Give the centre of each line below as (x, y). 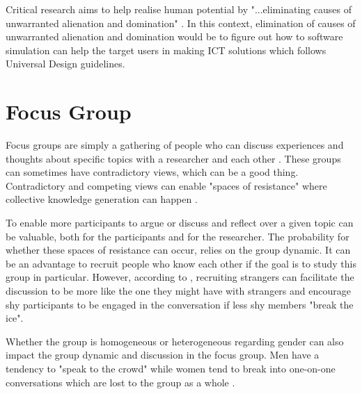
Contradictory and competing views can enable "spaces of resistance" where (166, 185)
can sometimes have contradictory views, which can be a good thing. (152, 172)
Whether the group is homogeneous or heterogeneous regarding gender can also (175, 341)
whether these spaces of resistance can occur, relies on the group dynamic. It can (178, 250)
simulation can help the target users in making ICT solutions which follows (166, 50)
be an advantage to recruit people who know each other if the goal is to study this (181, 263)
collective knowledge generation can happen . (102, 199)
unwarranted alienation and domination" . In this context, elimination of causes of (181, 23)
